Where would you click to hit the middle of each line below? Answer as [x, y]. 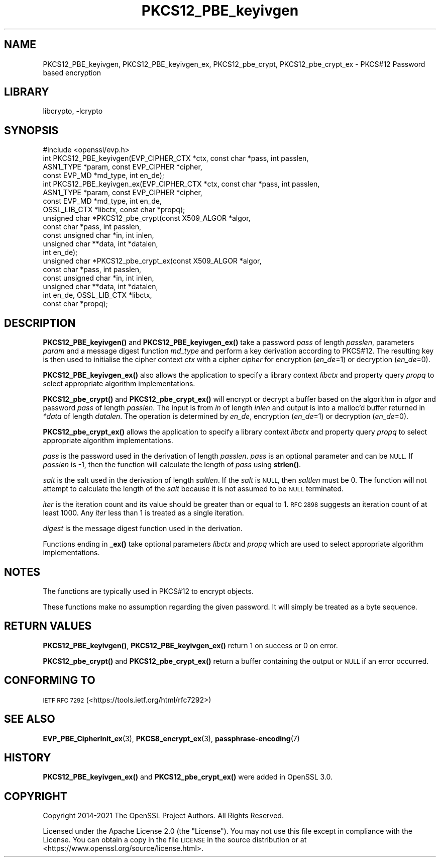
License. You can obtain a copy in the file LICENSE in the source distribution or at [175, 840]
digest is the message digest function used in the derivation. [143, 529]
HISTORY [28, 757]
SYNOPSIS [31, 130]
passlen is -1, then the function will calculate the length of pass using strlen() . [172, 465]
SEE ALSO [30, 719]
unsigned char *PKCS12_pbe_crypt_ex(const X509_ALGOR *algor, [152, 261]
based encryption [72, 72]
